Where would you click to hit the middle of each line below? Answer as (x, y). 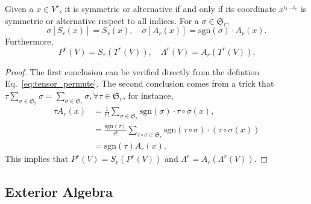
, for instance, (148, 95)
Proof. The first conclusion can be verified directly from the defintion (132, 71)
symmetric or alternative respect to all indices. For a (102, 20)
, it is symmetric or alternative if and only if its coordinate (168, 8)
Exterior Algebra (59, 191)
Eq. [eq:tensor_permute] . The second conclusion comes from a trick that (140, 83)
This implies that (37, 159)
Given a (19, 8)
